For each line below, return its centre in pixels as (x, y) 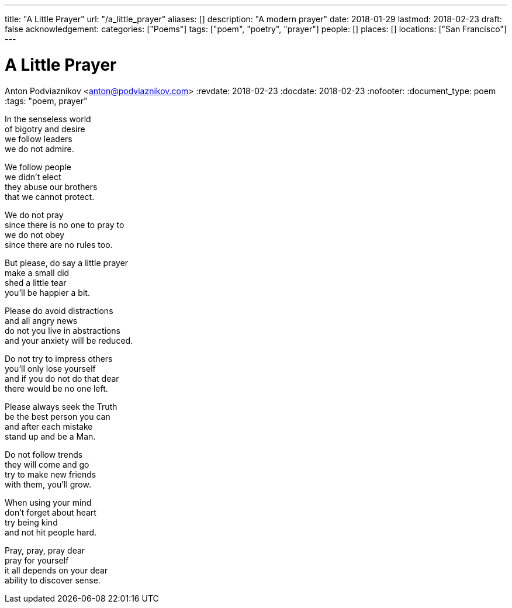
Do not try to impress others (59, 358)
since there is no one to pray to (65, 224)
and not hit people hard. (51, 532)
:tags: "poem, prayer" (46, 101)
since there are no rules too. (59, 244)
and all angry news (41, 320)
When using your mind (48, 502)
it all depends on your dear (56, 570)
